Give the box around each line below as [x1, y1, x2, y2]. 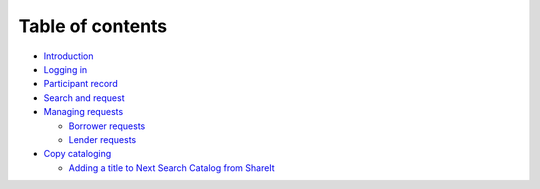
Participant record [43, 78, 119, 90]
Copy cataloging [43, 148, 112, 160]
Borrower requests [68, 120, 146, 132]
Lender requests [68, 133, 137, 145]
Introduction [43, 50, 94, 62]
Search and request [43, 91, 125, 104]
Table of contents [18, 15, 168, 37]
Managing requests [43, 106, 124, 118]
